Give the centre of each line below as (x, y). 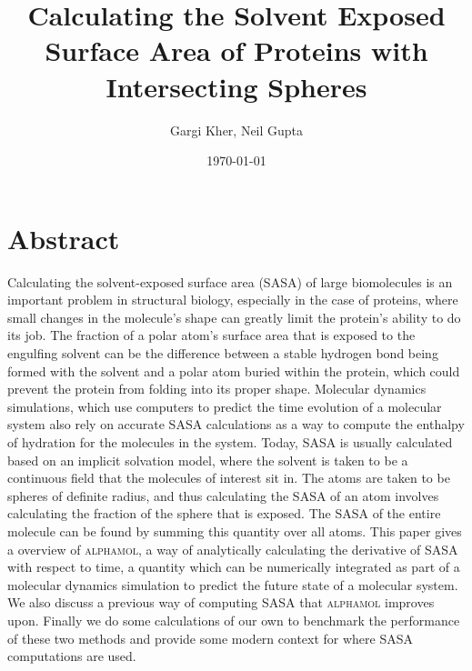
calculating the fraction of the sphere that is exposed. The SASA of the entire (224, 513)
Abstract (64, 238)
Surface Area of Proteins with (236, 50)
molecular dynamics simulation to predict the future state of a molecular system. (233, 584)
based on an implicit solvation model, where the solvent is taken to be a (208, 460)
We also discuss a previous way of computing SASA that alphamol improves (221, 602)
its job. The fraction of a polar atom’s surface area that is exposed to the (211, 335)
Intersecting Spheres (236, 86)
